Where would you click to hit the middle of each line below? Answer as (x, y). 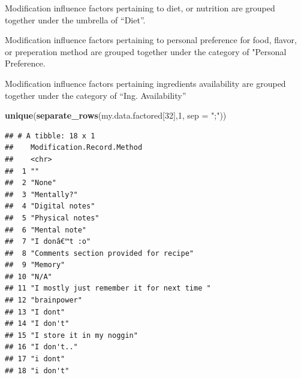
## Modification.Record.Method (74, 148)
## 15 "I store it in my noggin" (71, 335)
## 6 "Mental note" (46, 230)
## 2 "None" (31, 183)
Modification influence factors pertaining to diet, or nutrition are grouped (140, 8)
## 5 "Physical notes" (52, 218)
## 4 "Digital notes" (50, 206)
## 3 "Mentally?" (41, 194)
